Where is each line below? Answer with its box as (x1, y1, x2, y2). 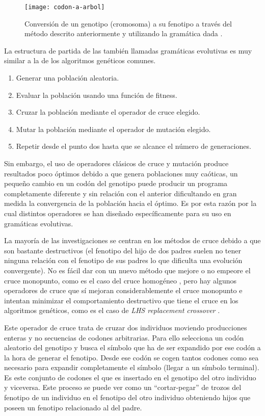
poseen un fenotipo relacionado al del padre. (4, 402, 142, 412)
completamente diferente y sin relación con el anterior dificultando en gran (4, 188, 237, 198)
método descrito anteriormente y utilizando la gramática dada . (24, 28, 223, 39)
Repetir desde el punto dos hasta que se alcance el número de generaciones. (16, 141, 251, 151)
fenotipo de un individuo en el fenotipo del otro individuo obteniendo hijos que (4, 392, 251, 403)
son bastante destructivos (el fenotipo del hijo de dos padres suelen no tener (4, 245, 241, 255)
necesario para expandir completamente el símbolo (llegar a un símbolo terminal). (4, 362, 259, 373)
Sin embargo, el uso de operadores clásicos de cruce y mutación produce (4, 158, 229, 168)
